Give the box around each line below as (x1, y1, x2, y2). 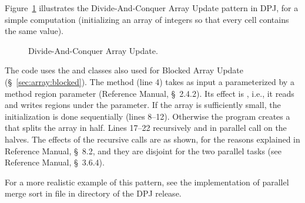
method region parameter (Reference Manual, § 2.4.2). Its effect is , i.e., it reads (5, 87, 294, 99)
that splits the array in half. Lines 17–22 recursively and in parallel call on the (5, 121, 287, 134)
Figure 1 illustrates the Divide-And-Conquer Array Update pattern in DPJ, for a (5, 2, 299, 13)
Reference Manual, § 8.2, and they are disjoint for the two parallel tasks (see (5, 144, 281, 157)
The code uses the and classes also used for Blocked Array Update (5, 64, 244, 76)
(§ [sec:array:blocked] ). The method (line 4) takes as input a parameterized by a (5, 75, 294, 87)
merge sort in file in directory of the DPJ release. (5, 187, 182, 199)
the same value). (5, 25, 64, 37)
